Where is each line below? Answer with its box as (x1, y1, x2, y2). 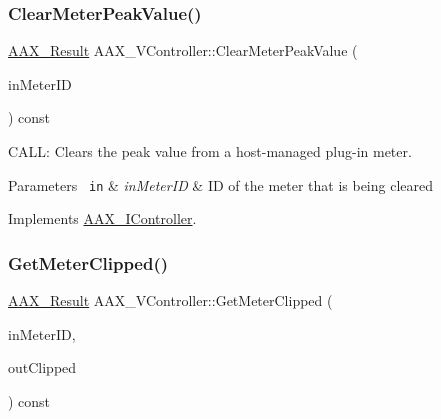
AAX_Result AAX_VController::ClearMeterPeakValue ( (8, 40, 358, 61)
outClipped (8, 357, 77, 378)
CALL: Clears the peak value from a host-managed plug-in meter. (8, 141, 412, 161)
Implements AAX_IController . (8, 208, 197, 229)
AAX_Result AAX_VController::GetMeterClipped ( (8, 290, 333, 311)
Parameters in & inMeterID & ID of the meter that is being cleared (8, 174, 434, 195)
